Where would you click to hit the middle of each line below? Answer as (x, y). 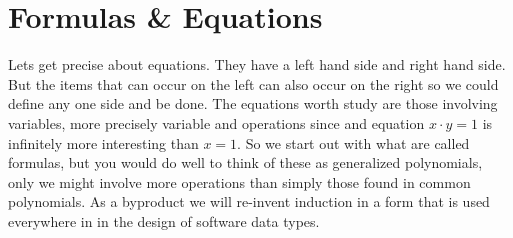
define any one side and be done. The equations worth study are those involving (253, 103)
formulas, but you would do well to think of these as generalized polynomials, (245, 162)
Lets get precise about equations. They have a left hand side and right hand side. (257, 64)
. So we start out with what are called (353, 142)
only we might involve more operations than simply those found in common (239, 181)
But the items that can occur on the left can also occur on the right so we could (253, 83)
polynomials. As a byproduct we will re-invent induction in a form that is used (249, 201)
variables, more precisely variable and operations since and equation (216, 122)
